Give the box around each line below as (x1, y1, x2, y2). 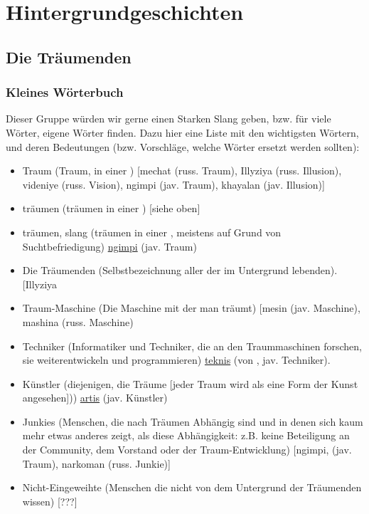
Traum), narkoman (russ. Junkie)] (22, 456, 171, 471)
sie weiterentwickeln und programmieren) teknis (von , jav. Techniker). (22, 352, 331, 367)
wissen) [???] (22, 493, 77, 508)
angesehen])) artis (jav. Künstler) (22, 390, 168, 405)
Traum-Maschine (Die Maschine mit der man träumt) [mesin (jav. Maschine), (22, 300, 360, 315)
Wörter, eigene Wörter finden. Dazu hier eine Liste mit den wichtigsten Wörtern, (6, 125, 359, 140)
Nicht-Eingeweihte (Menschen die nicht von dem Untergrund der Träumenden (22, 480, 362, 495)
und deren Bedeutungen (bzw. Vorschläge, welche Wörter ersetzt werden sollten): (6, 139, 360, 154)
